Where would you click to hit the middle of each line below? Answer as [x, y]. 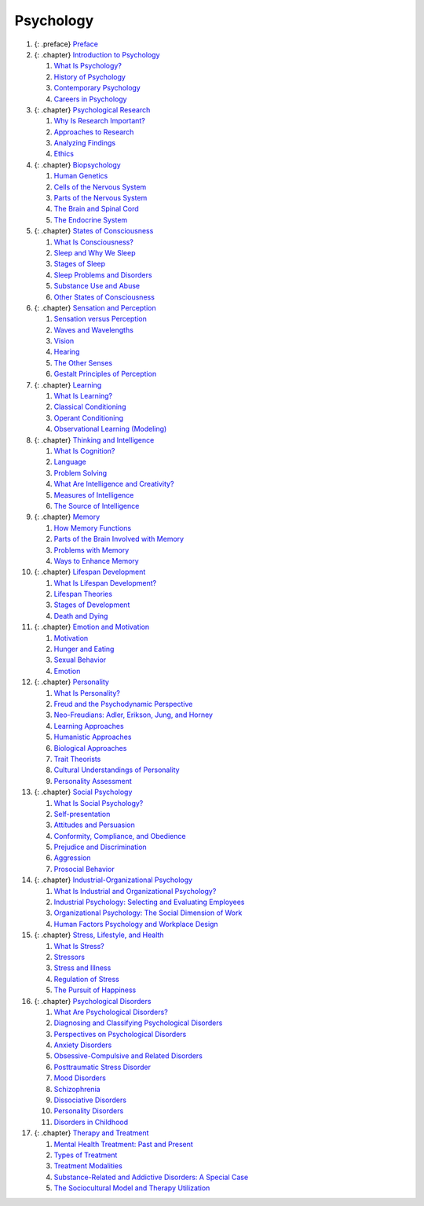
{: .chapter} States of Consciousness [94, 231]
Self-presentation [82, 814]
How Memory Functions [93, 528]
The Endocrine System [91, 219]
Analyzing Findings [85, 143]
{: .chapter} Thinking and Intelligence [94, 439]
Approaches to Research [94, 132]
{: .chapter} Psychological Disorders [93, 1001]
